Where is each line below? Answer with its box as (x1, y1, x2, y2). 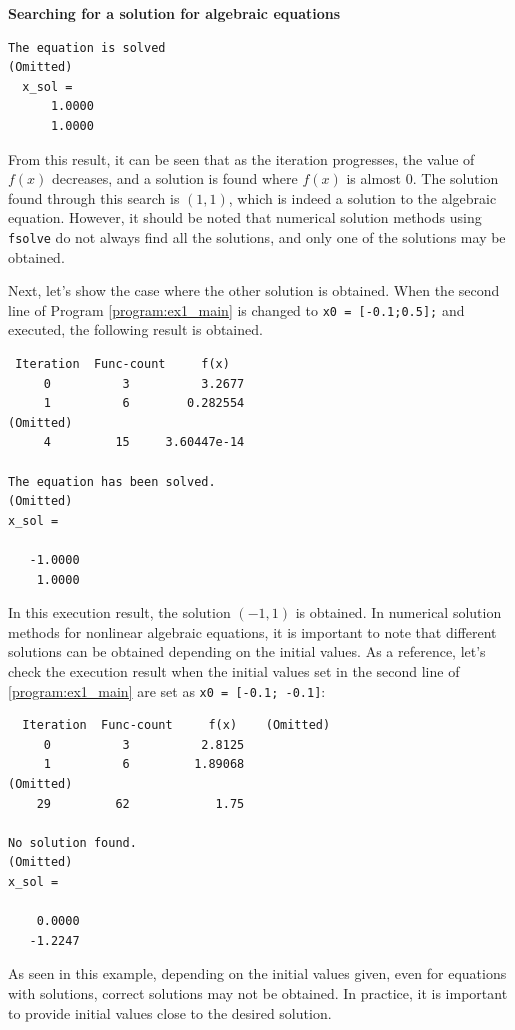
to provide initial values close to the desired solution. (8, 1002, 332, 1023)
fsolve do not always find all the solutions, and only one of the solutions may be (8, 226, 506, 247)
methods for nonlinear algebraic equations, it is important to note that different (8, 621, 497, 642)
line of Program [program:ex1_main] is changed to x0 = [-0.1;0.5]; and (8, 299, 465, 320)
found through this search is (8, 187, 180, 208)
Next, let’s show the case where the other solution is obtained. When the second (8, 280, 500, 301)
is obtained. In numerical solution (295, 602, 502, 623)
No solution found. (8, 835, 137, 850)
